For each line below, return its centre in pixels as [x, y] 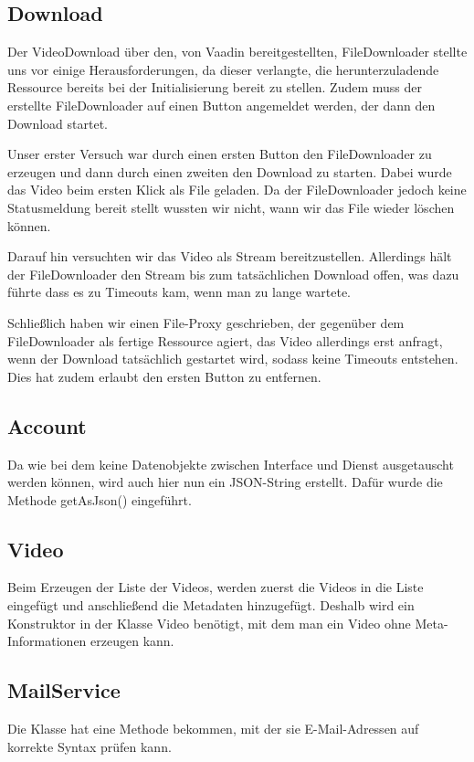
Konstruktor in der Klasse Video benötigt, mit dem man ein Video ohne [209, 623]
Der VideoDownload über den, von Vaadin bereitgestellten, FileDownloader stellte [237, 52]
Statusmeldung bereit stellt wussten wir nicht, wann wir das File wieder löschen [231, 207]
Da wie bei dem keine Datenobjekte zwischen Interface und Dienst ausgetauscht [231, 464]
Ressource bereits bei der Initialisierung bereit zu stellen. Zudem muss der [215, 87]
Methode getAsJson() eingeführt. [100, 499]
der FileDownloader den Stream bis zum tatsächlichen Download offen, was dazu [233, 274]
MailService [64, 690]
